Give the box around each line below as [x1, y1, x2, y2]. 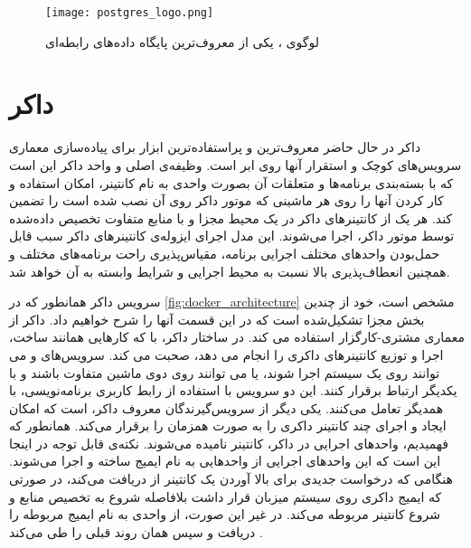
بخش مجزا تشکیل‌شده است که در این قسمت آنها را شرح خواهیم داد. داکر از [9, 309, 425, 328]
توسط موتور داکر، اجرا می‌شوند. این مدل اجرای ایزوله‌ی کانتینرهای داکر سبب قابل [9, 226, 455, 245]
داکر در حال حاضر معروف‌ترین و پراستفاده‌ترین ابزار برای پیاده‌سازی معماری [9, 137, 421, 156]
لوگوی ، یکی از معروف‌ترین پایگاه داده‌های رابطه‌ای [45, 32, 319, 51]
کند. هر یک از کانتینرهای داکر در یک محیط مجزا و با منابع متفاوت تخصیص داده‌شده [9, 208, 453, 227]
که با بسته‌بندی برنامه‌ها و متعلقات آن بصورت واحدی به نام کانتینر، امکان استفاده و [9, 173, 454, 192]
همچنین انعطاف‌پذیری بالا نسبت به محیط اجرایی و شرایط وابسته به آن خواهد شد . [9, 261, 450, 280]
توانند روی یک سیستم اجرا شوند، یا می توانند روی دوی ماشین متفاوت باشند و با [9, 363, 440, 382]
